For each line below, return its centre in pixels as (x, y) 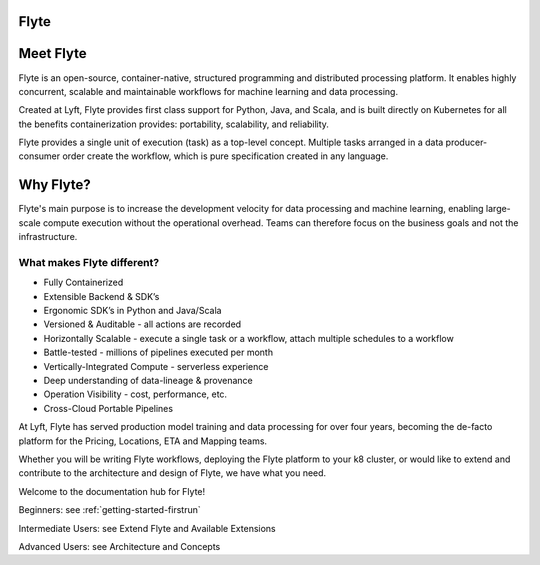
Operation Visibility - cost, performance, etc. (135, 394)
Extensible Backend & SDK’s (101, 296)
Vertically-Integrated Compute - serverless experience (156, 366)
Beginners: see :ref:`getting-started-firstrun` (110, 510)
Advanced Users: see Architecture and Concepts (119, 546)
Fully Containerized (83, 282)
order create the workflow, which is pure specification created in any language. (225, 156)
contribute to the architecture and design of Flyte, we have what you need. (172, 473)
